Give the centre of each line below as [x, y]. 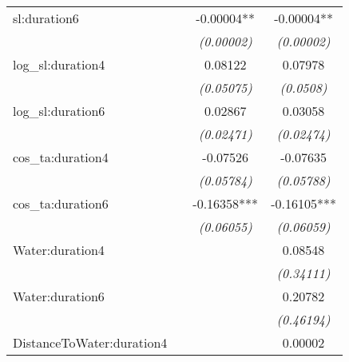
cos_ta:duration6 [61, 203]
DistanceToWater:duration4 [90, 342]
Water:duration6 [59, 296]
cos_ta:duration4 [61, 157]
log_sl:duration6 [59, 111]
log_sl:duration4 [59, 64]
